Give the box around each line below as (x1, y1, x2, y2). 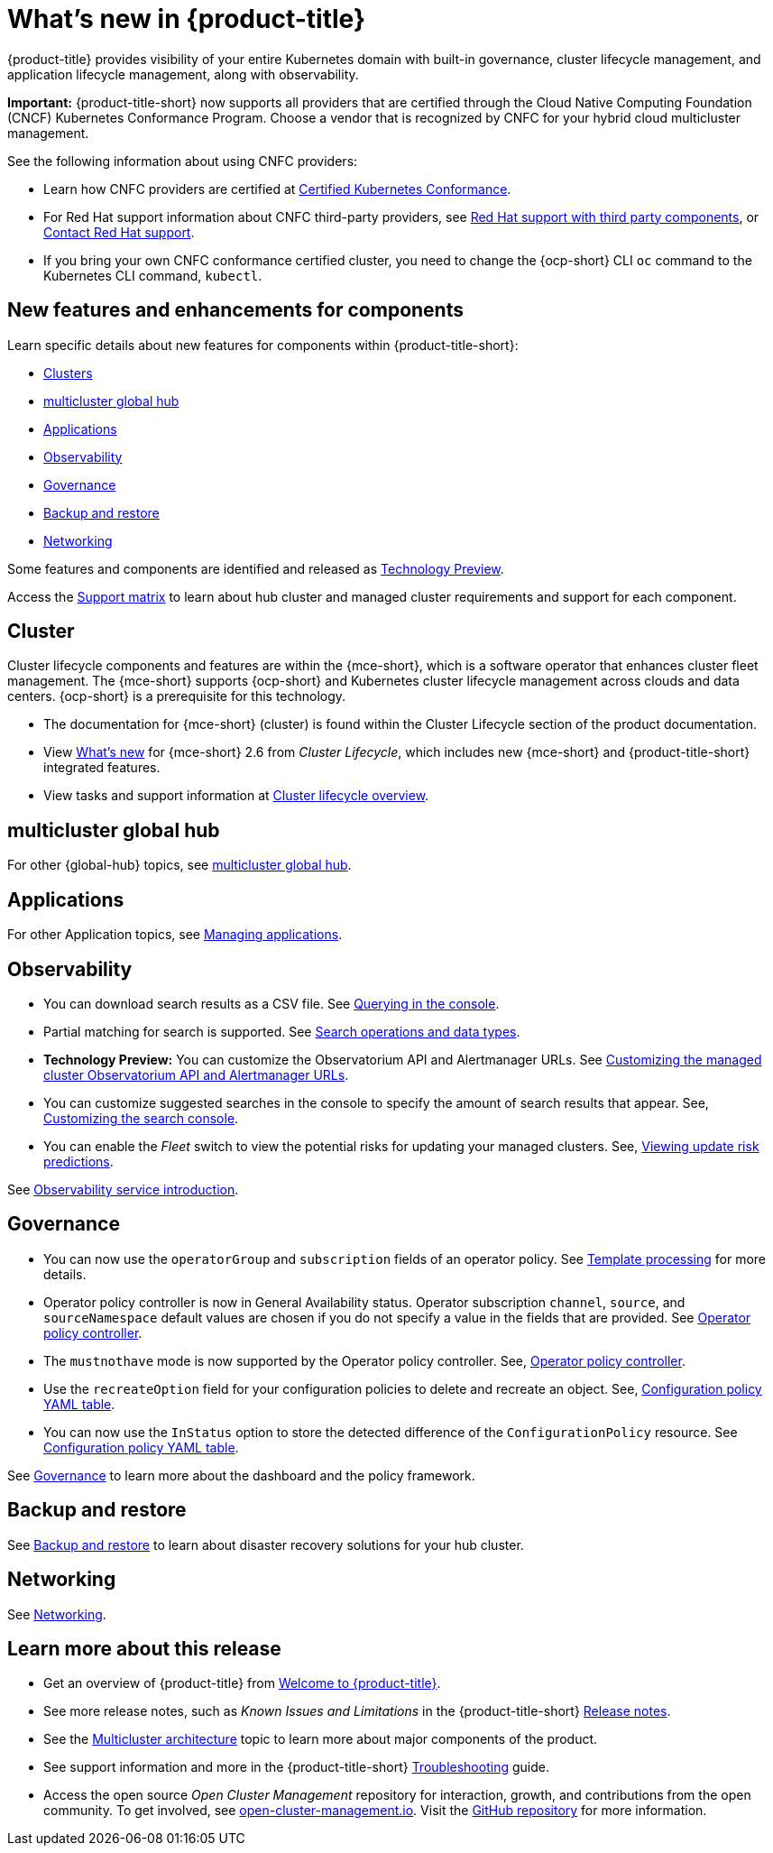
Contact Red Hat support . (43, 224, 195, 240)
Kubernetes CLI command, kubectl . (43, 267, 262, 283)
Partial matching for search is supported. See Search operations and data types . (43, 1023, 520, 1039)
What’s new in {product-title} (7, 4, 366, 34)
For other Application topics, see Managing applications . (7, 926, 343, 943)
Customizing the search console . (43, 1110, 239, 1126)
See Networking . (7, 1606, 106, 1622)
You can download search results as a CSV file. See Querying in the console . (43, 995, 500, 1011)
